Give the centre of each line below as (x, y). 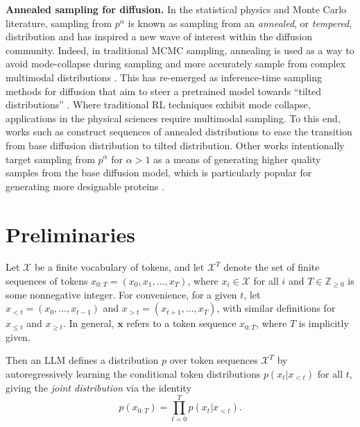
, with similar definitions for (276, 308)
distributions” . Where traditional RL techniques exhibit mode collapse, (158, 104)
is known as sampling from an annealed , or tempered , (240, 23)
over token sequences (214, 360)
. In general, (88, 323)
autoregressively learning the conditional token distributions (133, 374)
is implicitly (324, 323)
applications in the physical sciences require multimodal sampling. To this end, (173, 118)
